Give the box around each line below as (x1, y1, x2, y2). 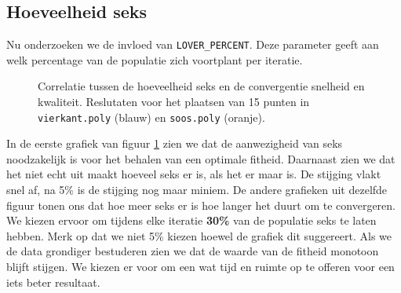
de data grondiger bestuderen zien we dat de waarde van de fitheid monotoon (6, 243, 379, 259)
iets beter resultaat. (6, 273, 100, 290)
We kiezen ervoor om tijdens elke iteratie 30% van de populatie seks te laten (6, 212, 377, 229)
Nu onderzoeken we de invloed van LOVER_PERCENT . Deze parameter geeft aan (6, 36, 379, 53)
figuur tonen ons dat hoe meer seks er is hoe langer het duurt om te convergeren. (6, 196, 396, 213)
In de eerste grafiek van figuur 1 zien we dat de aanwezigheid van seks (6, 135, 343, 152)
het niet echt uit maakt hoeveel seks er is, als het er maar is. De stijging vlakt (6, 166, 381, 182)
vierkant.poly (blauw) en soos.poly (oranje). (38, 108, 265, 125)
